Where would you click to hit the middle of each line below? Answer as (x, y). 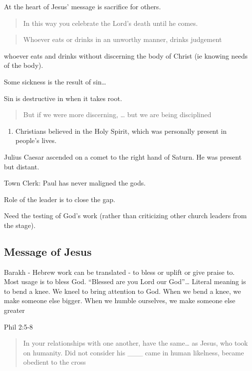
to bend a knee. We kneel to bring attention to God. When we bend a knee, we (123, 291)
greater (14, 310)
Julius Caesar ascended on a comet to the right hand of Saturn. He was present (123, 156)
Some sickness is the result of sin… (55, 81)
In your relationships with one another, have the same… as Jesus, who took (136, 343)
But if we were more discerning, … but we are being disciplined (117, 114)
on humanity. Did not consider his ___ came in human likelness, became (134, 352)
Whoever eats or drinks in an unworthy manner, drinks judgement (123, 39)
